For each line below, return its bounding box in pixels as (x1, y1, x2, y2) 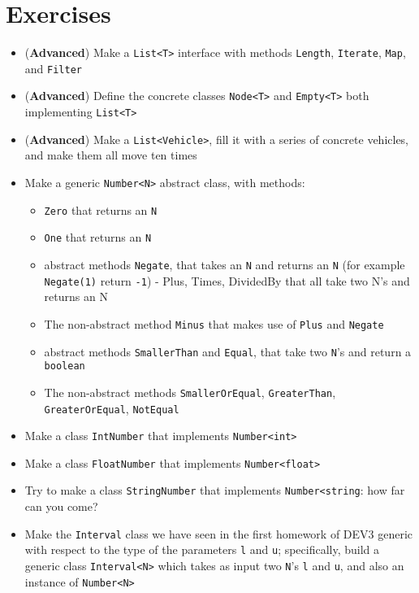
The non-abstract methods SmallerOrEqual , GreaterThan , (44, 383, 336, 400)
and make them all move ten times (24, 146, 197, 164)
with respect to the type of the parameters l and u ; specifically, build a (24, 541, 380, 558)
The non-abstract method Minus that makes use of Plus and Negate (44, 315, 384, 332)
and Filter (24, 59, 82, 76)
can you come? (24, 498, 98, 515)
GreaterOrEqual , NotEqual (44, 399, 179, 416)
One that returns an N (44, 229, 152, 246)
